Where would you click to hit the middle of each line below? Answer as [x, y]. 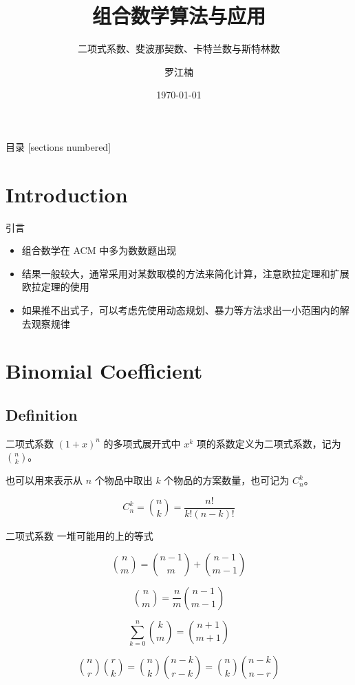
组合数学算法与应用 [179, 15]
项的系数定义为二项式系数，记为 [269, 443]
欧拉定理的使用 [55, 287]
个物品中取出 [123, 480]
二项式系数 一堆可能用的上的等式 [79, 536]
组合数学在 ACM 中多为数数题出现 [99, 250]
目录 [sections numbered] [58, 146]
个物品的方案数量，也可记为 [227, 480]
